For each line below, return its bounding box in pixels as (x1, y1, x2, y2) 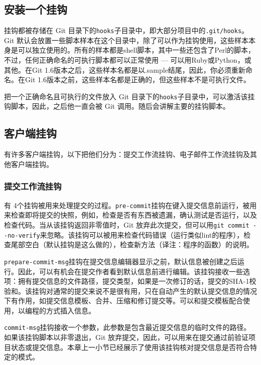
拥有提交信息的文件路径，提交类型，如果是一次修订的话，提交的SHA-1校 (18, 276, 256, 286)
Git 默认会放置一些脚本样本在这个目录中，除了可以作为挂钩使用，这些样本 (4, 35, 248, 45)
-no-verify (4, 232, 40, 239)
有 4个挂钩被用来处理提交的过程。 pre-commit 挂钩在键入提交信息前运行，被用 (4, 200, 257, 210)
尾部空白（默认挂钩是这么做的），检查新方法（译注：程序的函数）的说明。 (11, 239, 253, 250)
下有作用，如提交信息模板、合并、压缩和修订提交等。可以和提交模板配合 (4, 295, 243, 306)
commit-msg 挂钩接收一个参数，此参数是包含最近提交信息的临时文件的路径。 (4, 322, 251, 332)
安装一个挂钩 (4, 2, 67, 17)
